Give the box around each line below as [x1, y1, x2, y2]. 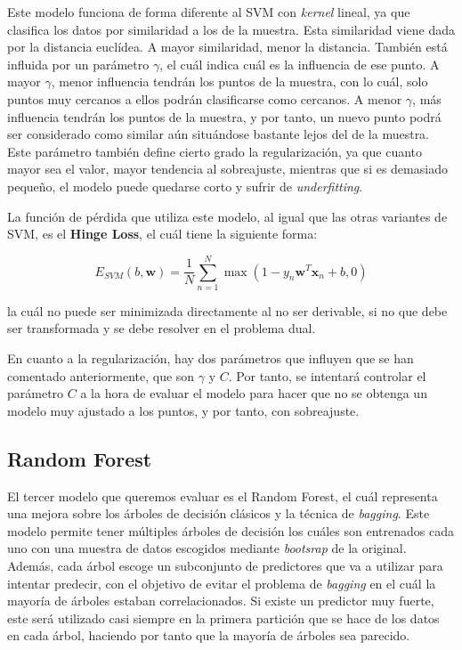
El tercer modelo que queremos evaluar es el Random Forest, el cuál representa [7, 486, 438, 505]
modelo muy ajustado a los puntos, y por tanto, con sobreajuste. [7, 401, 360, 419]
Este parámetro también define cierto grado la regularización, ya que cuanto [7, 142, 423, 160]
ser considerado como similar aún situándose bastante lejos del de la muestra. [7, 125, 430, 143]
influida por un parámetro [7, 54, 150, 73]
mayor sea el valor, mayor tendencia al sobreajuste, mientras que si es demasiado [7, 159, 448, 178]
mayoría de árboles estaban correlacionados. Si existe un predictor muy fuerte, [7, 591, 434, 610]
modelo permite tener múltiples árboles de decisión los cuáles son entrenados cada [7, 521, 454, 540]
